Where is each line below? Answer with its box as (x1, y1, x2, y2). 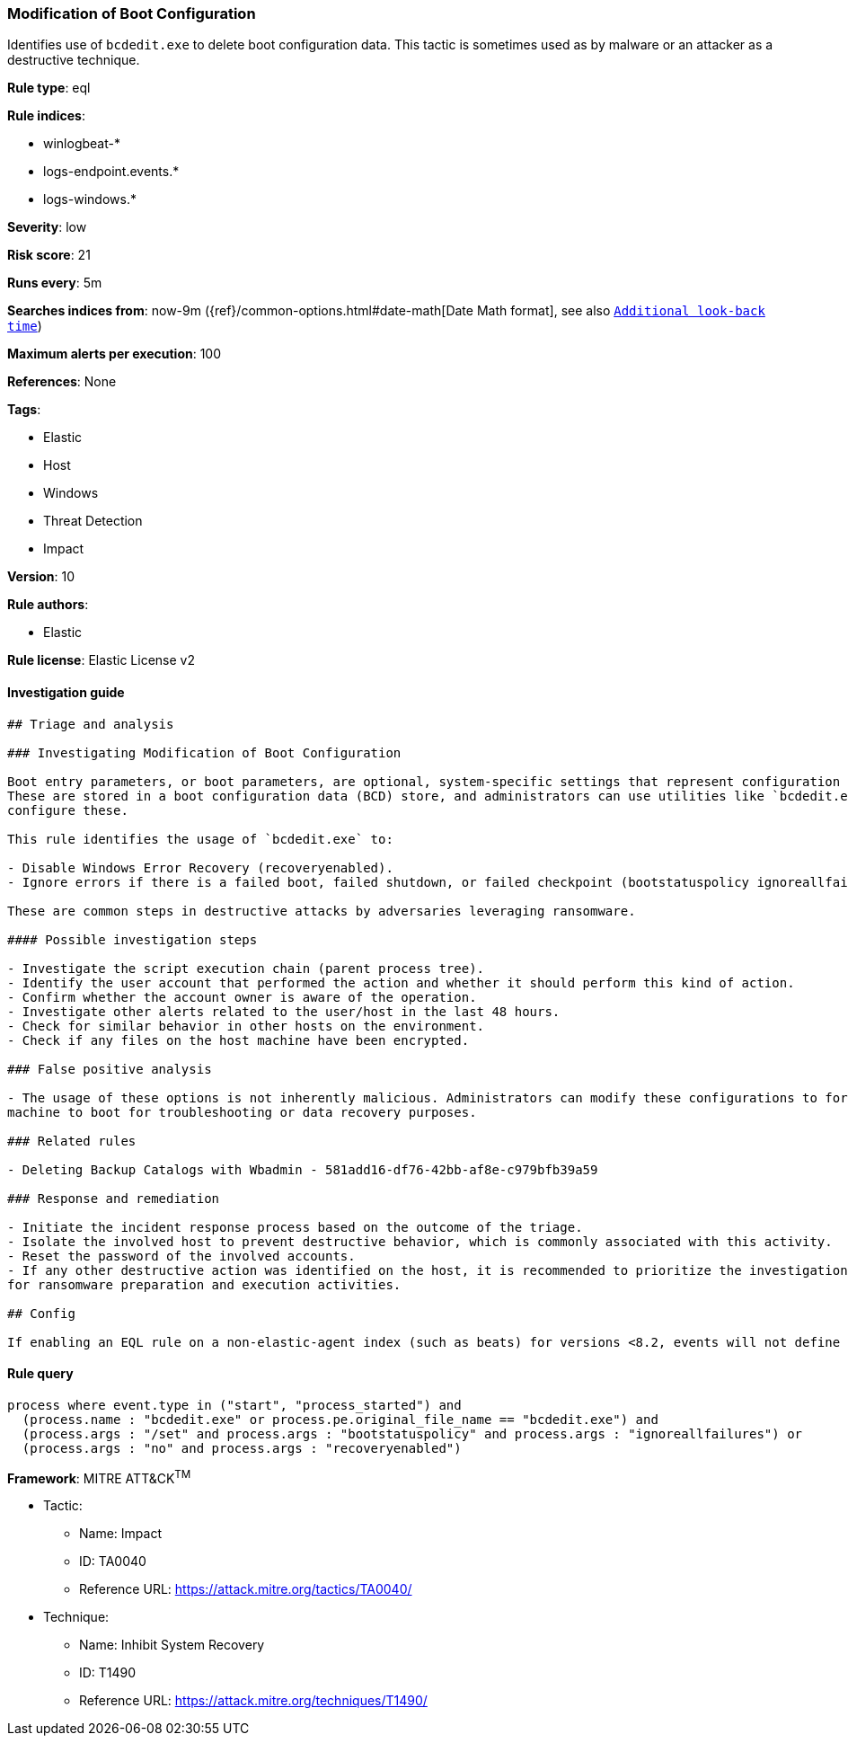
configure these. (7, 802, 128, 818)
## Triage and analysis (7, 716, 174, 731)
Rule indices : (7, 108, 85, 124)
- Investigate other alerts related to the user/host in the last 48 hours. (7, 1004, 561, 1019)
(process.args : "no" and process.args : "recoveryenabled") (22, 1440, 462, 1455)
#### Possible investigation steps (7, 932, 258, 947)
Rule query (7, 1366, 74, 1382)
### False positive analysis (7, 1061, 212, 1076)
